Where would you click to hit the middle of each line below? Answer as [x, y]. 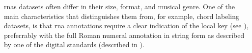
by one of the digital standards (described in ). [74, 44]
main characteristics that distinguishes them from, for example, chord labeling [122, 16]
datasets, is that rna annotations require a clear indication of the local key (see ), [126, 26]
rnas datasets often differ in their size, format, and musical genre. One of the [119, 6]
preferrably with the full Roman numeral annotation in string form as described [124, 35]
